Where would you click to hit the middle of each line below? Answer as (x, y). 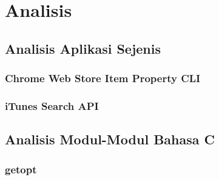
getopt (21, 169)
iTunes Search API (52, 105)
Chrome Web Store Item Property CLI (103, 78)
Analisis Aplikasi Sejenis (83, 48)
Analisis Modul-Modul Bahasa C (110, 139)
